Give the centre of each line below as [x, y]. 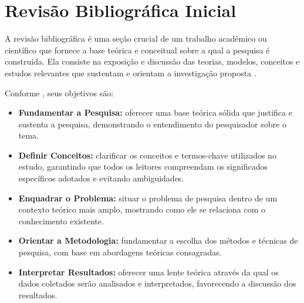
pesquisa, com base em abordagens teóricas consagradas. [120, 252]
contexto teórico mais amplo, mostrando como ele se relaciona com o [142, 209]
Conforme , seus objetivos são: [59, 92]
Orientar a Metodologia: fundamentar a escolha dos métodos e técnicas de [158, 240]
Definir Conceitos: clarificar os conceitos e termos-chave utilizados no [147, 155]
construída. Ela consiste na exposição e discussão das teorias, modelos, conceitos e [152, 61]
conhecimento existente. [61, 220]
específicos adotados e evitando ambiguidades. [101, 178]
